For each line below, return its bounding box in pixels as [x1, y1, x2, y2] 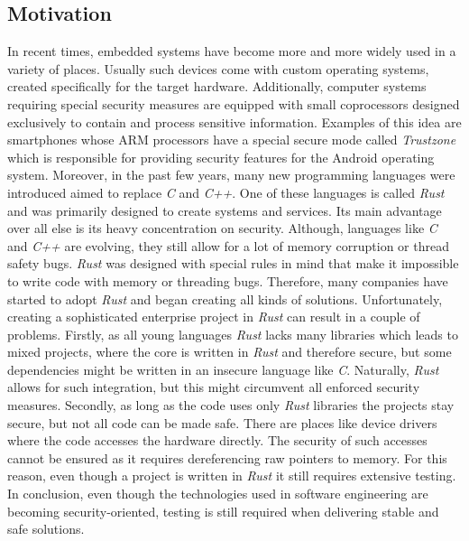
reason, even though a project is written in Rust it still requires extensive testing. [7, 466, 456, 485]
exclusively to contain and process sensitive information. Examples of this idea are [7, 112, 462, 131]
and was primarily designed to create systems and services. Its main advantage [7, 201, 442, 219]
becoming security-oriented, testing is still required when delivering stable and [7, 501, 439, 520]
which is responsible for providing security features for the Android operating [7, 147, 435, 166]
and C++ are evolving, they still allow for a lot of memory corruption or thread [7, 236, 449, 255]
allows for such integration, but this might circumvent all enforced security [7, 378, 420, 396]
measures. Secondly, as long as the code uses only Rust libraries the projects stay [7, 396, 455, 415]
